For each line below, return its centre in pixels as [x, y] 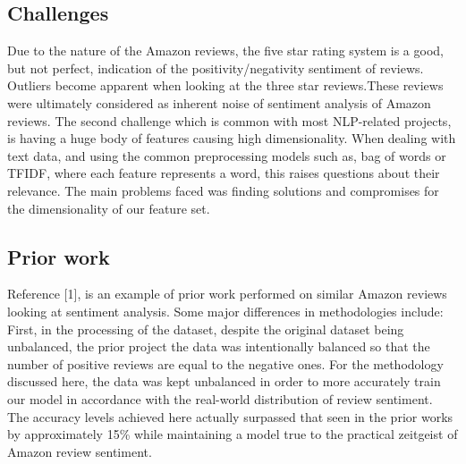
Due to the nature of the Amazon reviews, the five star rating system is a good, [225, 51]
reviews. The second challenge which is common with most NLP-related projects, [229, 120]
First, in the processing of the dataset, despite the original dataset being [206, 329]
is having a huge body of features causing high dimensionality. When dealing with [232, 138]
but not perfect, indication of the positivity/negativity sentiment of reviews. [216, 67]
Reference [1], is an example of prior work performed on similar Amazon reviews [227, 294]
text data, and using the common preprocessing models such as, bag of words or [227, 155]
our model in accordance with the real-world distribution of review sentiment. [220, 398]
